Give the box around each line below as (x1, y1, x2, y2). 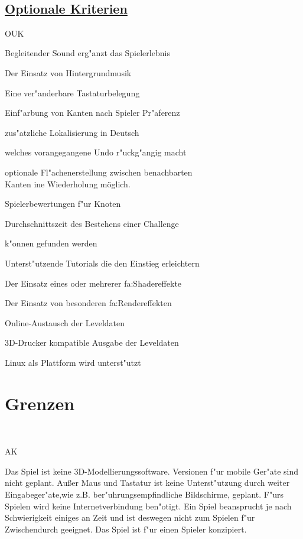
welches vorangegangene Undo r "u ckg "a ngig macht (5, 146, 187, 158)
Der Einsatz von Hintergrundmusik (5, 66, 132, 79)
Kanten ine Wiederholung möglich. (5, 177, 131, 190)
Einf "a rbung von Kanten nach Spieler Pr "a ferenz (5, 106, 180, 119)
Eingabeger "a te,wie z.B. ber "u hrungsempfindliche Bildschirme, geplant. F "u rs (5, 488, 284, 500)
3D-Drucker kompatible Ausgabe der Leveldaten (5, 336, 179, 349)
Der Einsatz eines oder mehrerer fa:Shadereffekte (5, 277, 182, 289)
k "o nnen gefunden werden (5, 237, 97, 249)
